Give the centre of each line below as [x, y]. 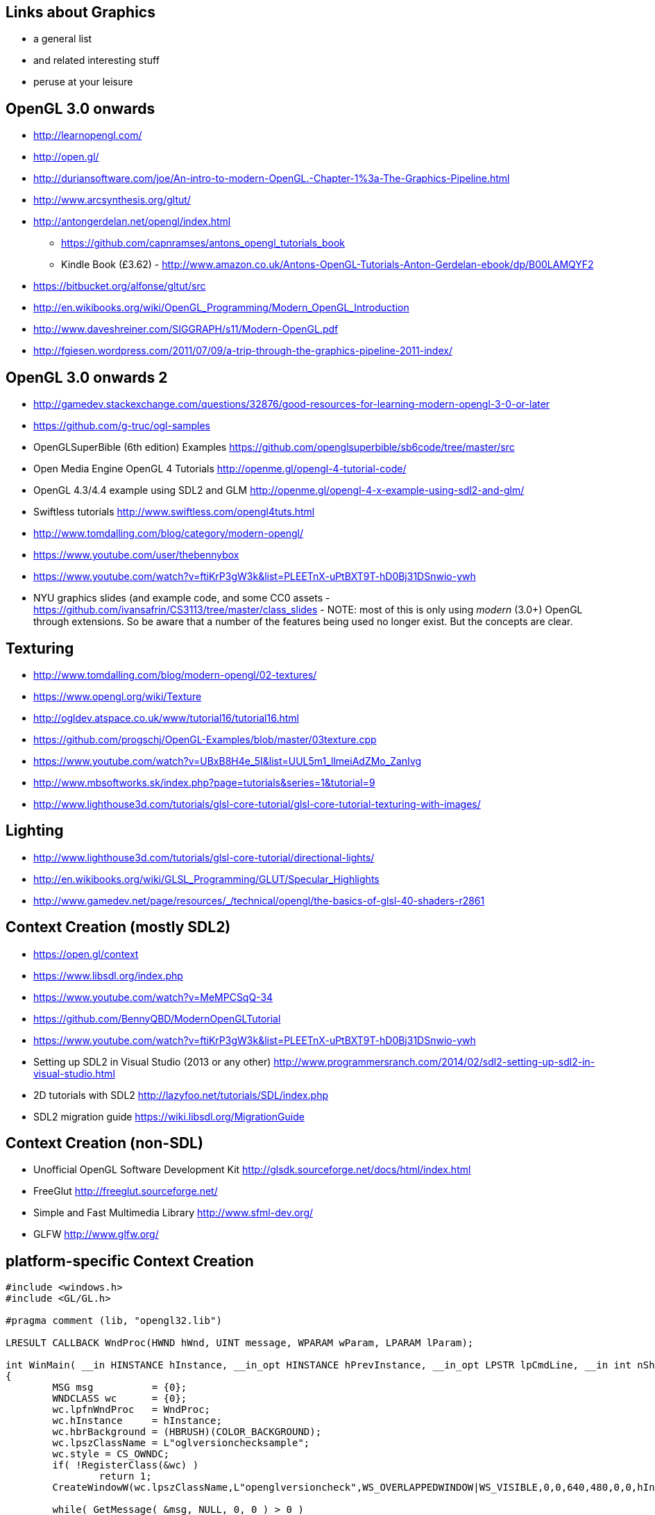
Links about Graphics [80, 12]
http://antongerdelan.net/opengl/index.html [132, 222]
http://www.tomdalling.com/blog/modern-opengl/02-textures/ [175, 674]
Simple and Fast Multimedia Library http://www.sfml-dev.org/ [173, 1213]
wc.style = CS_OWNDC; [111, 1454]
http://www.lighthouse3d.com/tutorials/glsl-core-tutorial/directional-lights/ [204, 857]
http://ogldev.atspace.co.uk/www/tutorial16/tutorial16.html [166, 718]
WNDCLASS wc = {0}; [120, 1399]
